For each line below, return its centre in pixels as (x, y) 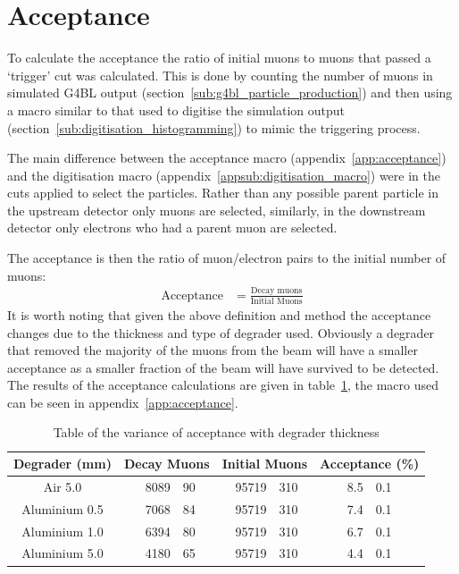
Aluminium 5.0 (63, 553)
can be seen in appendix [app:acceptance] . (123, 402)
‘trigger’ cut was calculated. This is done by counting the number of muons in (220, 75)
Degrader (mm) (63, 464)
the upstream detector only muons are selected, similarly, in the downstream (217, 210)
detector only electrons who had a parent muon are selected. (172, 228)
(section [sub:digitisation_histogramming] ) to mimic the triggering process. (214, 127)
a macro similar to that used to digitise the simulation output (176, 110)
